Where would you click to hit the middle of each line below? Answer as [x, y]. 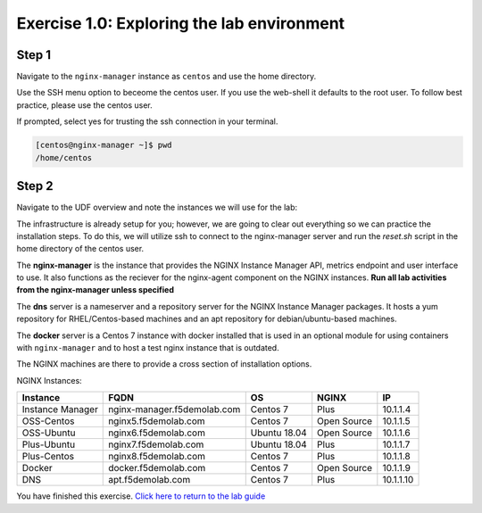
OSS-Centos [48, 421]
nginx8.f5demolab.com [157, 457]
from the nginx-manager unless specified [95, 290]
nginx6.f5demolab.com [157, 433]
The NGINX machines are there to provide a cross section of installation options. [164, 364]
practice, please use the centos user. [84, 105]
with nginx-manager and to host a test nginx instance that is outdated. [148, 348]
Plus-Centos [48, 457]
